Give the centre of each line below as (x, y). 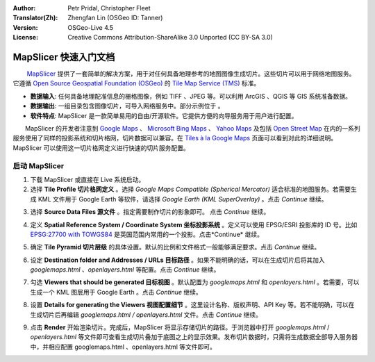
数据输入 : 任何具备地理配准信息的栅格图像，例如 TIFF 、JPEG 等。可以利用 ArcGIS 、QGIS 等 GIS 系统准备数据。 (191, 96)
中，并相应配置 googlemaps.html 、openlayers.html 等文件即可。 (123, 347)
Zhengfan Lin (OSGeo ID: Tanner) (115, 18)
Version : (25, 27)
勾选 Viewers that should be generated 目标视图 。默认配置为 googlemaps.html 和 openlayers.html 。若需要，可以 (195, 282)
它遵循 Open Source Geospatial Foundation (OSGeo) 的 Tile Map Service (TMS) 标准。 (136, 83)
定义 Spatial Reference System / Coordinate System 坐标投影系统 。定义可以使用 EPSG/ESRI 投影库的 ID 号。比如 (194, 224)
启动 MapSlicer (39, 165)
